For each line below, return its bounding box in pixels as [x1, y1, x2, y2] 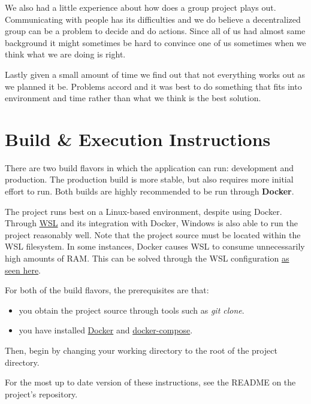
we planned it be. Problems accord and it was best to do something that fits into [5, 80, 302, 92]
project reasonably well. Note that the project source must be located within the [5, 228, 301, 241]
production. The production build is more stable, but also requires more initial [5, 173, 294, 186]
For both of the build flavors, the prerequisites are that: [5, 284, 209, 296]
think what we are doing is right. [5, 48, 126, 60]
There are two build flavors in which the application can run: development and [5, 161, 294, 174]
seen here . [5, 263, 41, 276]
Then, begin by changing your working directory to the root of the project [5, 344, 277, 356]
